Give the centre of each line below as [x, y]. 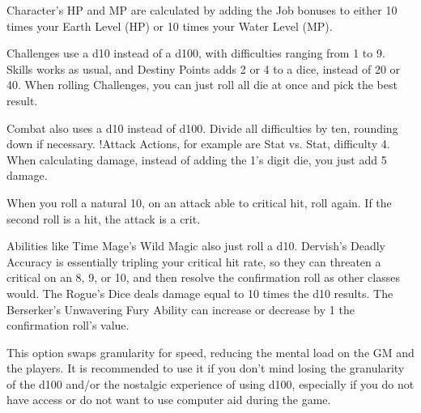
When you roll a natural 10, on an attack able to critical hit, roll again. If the [199, 202]
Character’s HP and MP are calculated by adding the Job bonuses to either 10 [202, 10]
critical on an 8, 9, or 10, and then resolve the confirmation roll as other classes [203, 277]
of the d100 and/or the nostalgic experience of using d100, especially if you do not [210, 383]
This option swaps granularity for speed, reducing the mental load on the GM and [210, 352]
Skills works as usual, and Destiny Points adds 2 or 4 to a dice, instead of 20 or [204, 68]
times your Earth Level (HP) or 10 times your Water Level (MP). [170, 26]
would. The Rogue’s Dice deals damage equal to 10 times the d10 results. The [200, 293]
